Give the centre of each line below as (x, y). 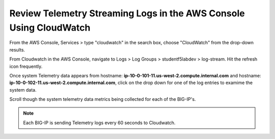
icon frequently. (26, 66)
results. (17, 50)
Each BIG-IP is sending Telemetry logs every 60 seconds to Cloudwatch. (99, 123)
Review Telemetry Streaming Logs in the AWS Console (127, 13)
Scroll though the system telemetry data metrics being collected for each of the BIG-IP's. (103, 99)
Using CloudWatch (50, 27)
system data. (23, 90)
